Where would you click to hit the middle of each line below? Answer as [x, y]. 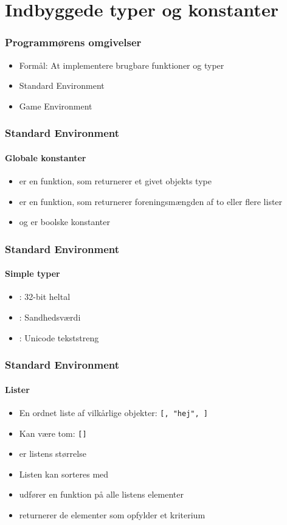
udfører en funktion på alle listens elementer [101, 494]
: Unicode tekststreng [59, 337]
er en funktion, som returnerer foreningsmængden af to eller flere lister [151, 201]
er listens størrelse [53, 454]
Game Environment [56, 106]
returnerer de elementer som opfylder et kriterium [112, 514]
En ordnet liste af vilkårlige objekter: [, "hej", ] [113, 412]
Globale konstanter [46, 157]
